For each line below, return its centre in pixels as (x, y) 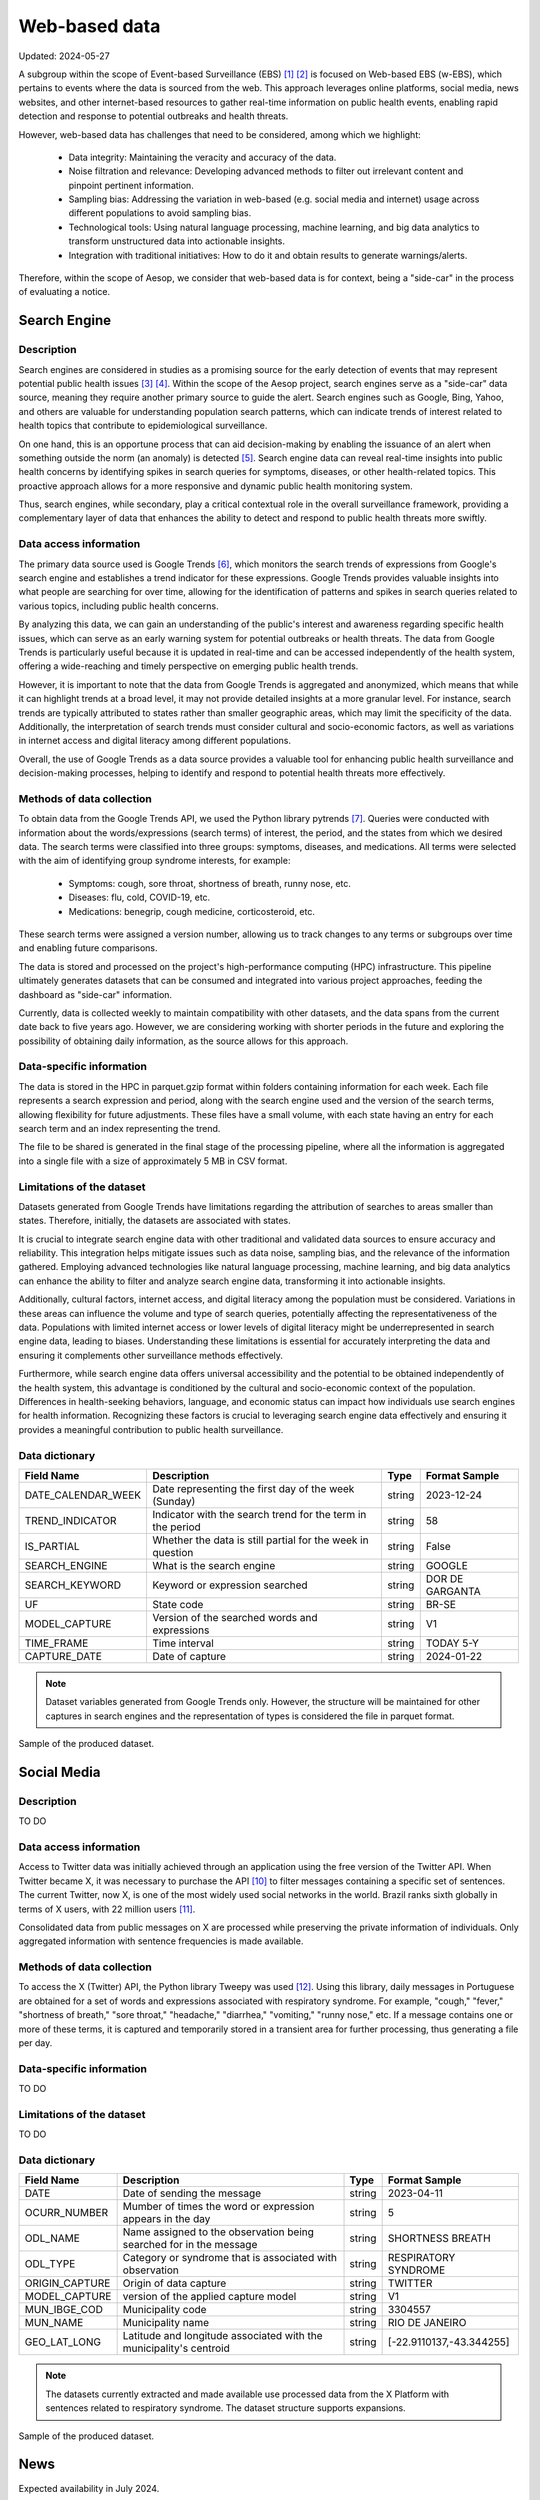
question (173, 1552)
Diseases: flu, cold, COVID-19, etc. (139, 897)
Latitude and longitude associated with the (223, 2336)
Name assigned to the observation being (218, 2232)
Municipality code (164, 2310)
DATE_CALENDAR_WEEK (83, 1495)
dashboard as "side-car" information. (95, 994)
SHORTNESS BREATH (439, 2238)
